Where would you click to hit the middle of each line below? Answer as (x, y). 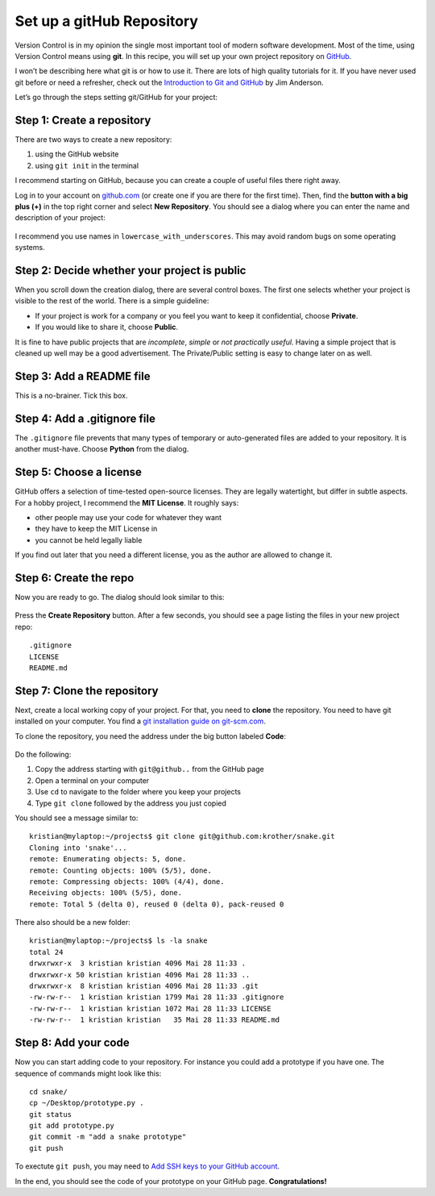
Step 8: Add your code (72, 1043)
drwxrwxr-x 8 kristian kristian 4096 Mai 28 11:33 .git (144, 986)
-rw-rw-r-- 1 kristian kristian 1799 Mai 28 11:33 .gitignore (157, 997)
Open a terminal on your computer (92, 780)
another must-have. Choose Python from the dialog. (102, 449)
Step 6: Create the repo (75, 578)
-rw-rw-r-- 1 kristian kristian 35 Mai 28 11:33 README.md (155, 1020)
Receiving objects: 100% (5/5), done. (106, 893)
